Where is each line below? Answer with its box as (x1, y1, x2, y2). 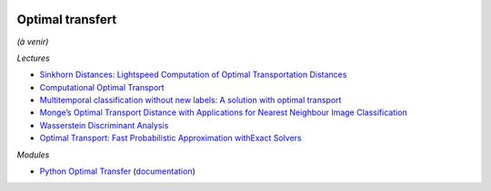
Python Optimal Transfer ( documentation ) (39, 166, 195, 177)
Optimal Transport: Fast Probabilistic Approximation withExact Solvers (39, 132, 302, 144)
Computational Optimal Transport (39, 81, 165, 92)
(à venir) (16, 36, 49, 47)
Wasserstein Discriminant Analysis (39, 119, 169, 130)
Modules (16, 149, 50, 160)
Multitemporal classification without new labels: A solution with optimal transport (39, 95, 342, 106)
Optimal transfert (16, 12, 117, 27)
